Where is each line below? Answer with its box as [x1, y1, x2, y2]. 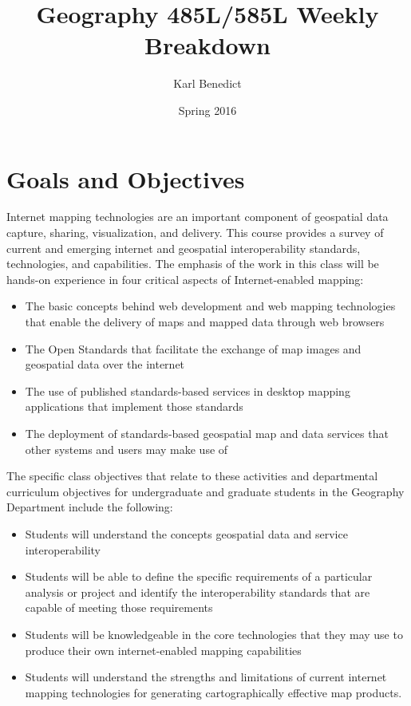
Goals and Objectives [6, 162, 245, 195]
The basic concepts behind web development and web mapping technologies [25, 298, 396, 314]
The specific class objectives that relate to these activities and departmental [6, 467, 378, 484]
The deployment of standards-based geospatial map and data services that [25, 424, 389, 441]
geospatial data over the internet [25, 356, 185, 373]
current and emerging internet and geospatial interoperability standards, [6, 239, 361, 256]
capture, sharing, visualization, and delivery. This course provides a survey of [6, 224, 384, 241]
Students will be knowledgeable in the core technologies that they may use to [25, 625, 403, 642]
